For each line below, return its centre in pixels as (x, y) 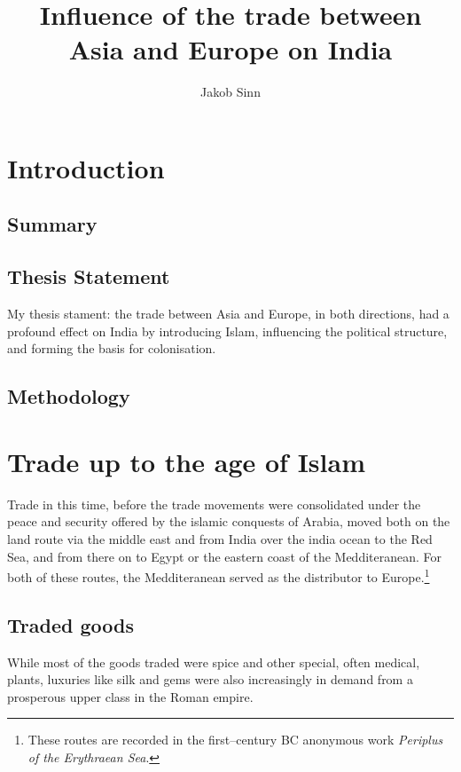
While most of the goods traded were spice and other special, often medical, (214, 662)
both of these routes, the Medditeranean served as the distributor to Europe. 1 (219, 575)
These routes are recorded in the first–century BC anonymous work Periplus (235, 740)
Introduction (86, 167)
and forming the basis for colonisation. (112, 348)
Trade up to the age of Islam (186, 461)
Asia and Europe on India (230, 49)
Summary (52, 224)
